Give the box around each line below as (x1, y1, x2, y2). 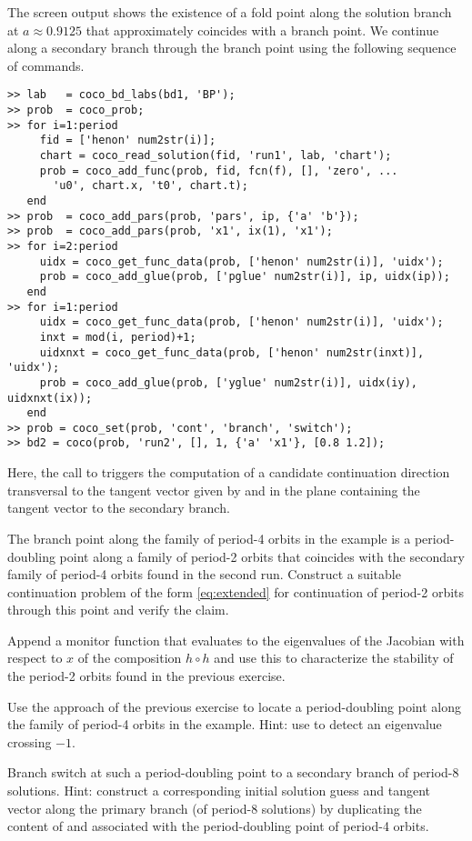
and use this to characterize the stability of (214, 648, 454, 667)
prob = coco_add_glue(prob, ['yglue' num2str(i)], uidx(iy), (39, 375, 418, 389)
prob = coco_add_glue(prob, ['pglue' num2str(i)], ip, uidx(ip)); (39, 270, 450, 284)
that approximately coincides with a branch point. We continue (85, 20, 439, 39)
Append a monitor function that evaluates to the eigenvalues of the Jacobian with (7, 630, 465, 649)
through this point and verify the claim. (7, 600, 229, 619)
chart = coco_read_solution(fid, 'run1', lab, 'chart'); (39, 149, 392, 162)
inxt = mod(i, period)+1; (39, 330, 196, 344)
